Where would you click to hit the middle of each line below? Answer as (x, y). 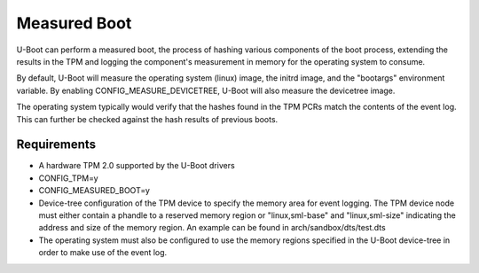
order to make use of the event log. (103, 253)
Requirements (56, 145)
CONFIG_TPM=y (68, 178)
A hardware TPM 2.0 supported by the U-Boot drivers (137, 166)
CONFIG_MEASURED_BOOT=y (94, 191)
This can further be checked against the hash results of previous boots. (147, 119)
